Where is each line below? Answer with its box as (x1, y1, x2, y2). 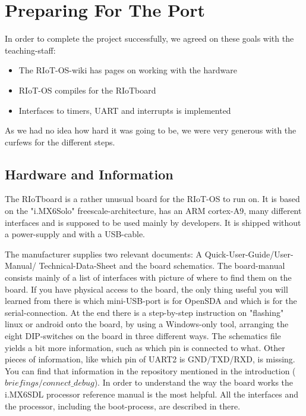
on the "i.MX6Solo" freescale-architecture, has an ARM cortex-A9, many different (5, 204, 302, 217)
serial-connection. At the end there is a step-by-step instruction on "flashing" (5, 306, 284, 318)
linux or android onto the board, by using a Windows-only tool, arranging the (5, 318, 289, 330)
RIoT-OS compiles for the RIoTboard (18, 83, 156, 96)
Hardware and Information (5, 164, 173, 183)
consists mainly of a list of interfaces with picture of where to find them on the (5, 271, 292, 284)
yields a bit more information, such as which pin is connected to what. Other (5, 341, 285, 353)
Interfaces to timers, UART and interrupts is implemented (18, 104, 231, 116)
